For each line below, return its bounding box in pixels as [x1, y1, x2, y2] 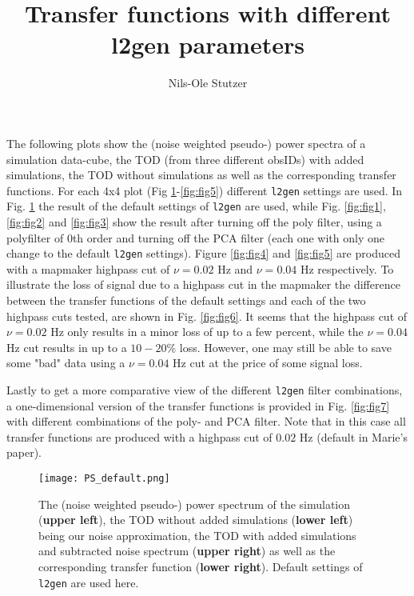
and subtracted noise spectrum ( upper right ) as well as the [38, 542, 336, 559]
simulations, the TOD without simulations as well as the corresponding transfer [6, 166, 396, 183]
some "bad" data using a [6, 354, 125, 371]
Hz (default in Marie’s [299, 428, 408, 445]
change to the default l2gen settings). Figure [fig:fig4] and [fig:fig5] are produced [6, 245, 400, 262]
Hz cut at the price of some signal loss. [173, 354, 363, 371]
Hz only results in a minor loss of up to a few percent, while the [50, 323, 364, 340]
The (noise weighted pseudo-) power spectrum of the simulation [38, 495, 351, 512]
